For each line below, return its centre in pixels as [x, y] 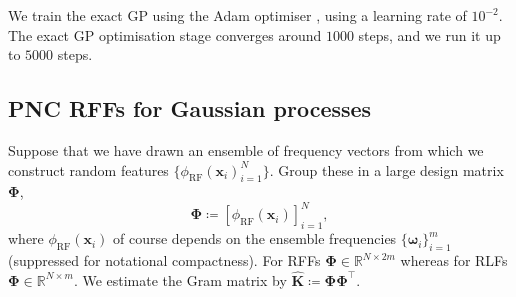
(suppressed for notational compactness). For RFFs [164, 260]
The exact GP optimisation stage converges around [165, 34]
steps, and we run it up [429, 34]
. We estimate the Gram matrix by [180, 279]
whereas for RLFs [454, 260]
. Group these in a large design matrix [386, 169]
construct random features [88, 169]
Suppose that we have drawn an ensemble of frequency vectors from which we [246, 149]
